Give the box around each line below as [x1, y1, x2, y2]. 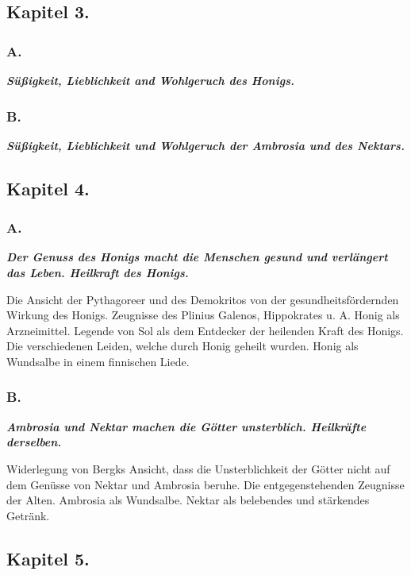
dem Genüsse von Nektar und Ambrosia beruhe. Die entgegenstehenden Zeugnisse [6, 476, 405, 492]
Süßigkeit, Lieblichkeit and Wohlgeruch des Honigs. [6, 72, 294, 88]
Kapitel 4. [6, 176, 90, 200]
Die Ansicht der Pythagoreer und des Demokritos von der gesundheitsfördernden [6, 291, 399, 307]
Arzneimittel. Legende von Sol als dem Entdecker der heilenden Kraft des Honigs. [6, 322, 404, 338]
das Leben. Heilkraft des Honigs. [6, 264, 189, 280]
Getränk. [6, 507, 50, 523]
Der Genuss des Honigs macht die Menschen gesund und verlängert [6, 249, 388, 265]
